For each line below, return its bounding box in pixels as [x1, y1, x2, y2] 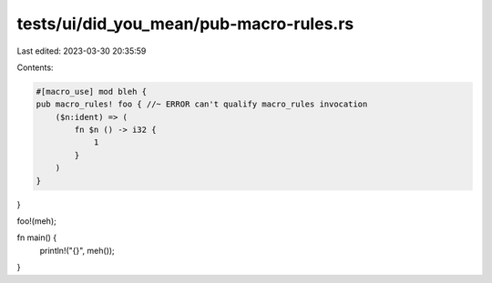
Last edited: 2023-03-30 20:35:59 [16, 45, 147, 56]
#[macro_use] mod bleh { [36, 86, 148, 96]
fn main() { [16, 232, 57, 243]
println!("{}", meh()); [39, 245, 116, 256]
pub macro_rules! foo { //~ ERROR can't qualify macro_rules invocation [36, 99, 368, 109]
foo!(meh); [16, 216, 56, 227]
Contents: [16, 62, 54, 73]
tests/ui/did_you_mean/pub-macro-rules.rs [16, 14, 354, 34]
